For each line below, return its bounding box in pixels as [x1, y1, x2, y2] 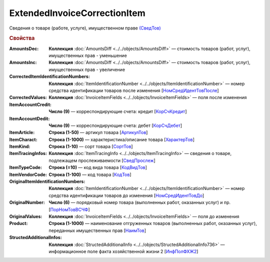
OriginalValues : [9, 213, 42, 219]
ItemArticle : [9, 129, 35, 135]
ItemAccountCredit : [9, 101, 52, 107]
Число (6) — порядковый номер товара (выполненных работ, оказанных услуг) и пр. [48, 199, 231, 205]
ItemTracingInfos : [9, 150, 47, 156]
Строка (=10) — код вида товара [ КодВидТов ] [48, 164, 147, 170]
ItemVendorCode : [9, 171, 47, 177]
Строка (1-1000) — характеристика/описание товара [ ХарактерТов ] [48, 136, 195, 142]
